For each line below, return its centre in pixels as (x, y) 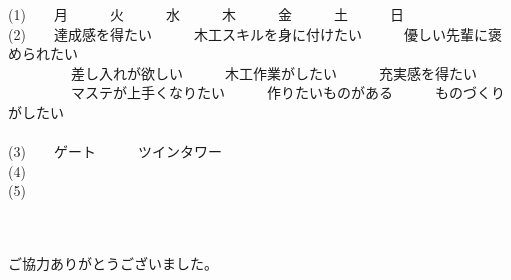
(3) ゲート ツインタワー (115, 151)
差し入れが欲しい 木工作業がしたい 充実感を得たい (273, 72)
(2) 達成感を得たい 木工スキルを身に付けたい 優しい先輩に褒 (255, 33)
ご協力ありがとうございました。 (113, 263)
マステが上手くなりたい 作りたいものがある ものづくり (287, 92)
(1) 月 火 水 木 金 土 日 (206, 14)
